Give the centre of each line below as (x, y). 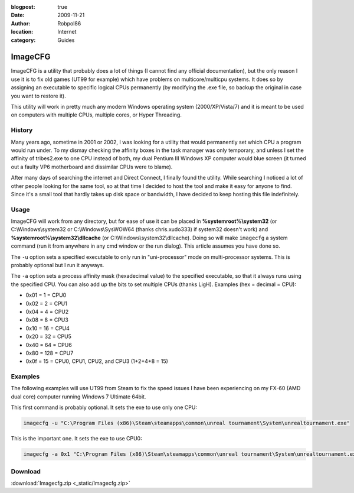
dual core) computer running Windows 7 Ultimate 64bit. (78, 397)
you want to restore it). (38, 96)
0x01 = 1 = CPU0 (46, 295)
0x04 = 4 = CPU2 (47, 312)
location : (22, 32)
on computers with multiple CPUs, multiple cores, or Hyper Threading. (96, 115)
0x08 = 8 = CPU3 (47, 320)
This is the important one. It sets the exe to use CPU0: (76, 439)
